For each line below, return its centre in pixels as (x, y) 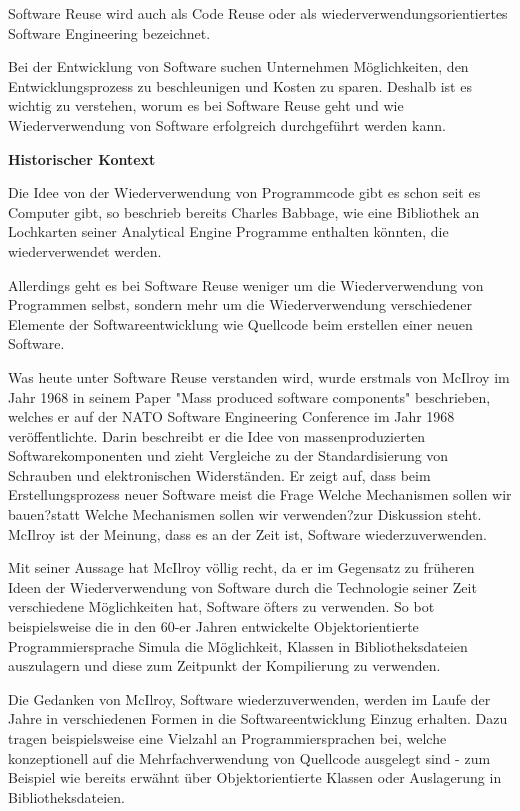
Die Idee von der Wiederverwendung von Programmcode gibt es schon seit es (244, 192)
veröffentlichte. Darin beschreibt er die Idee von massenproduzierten (217, 435)
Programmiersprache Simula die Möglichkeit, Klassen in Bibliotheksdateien (238, 645)
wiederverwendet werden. (85, 250)
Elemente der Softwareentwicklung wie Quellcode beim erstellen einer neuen (240, 323)
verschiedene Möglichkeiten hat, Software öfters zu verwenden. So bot (221, 606)
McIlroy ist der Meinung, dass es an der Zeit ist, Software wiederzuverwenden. (247, 533)
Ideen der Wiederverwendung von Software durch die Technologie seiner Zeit (242, 586)
